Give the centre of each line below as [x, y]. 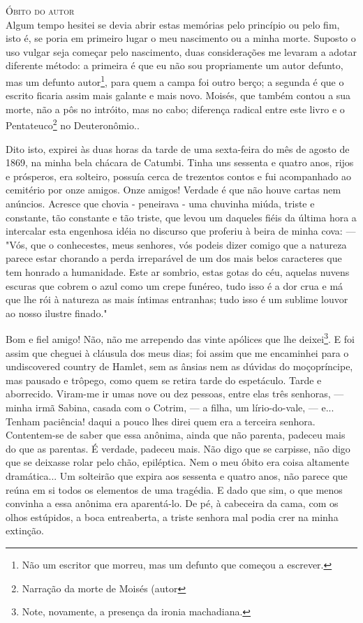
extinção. [25, 530]
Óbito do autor [40, 10]
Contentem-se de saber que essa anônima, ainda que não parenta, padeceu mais [176, 435]
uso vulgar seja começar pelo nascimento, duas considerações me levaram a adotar [181, 51]
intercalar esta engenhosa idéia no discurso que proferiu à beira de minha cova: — [181, 231]
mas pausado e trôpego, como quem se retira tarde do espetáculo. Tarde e [164, 380]
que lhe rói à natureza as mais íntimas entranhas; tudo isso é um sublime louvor [177, 299]
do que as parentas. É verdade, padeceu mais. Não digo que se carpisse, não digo [178, 448]
